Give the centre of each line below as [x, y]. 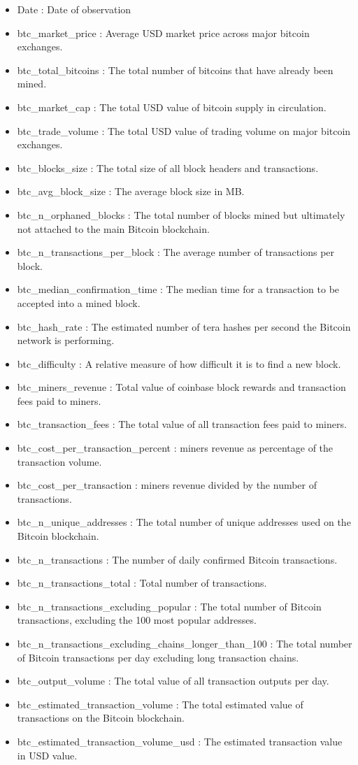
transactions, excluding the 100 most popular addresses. [137, 620]
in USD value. [47, 755]
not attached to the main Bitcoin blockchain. [113, 228]
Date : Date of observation [74, 9]
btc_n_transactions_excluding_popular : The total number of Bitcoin [169, 606]
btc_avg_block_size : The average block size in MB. [131, 191]
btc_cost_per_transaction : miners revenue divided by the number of [167, 485]
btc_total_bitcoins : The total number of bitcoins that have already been [175, 70]
